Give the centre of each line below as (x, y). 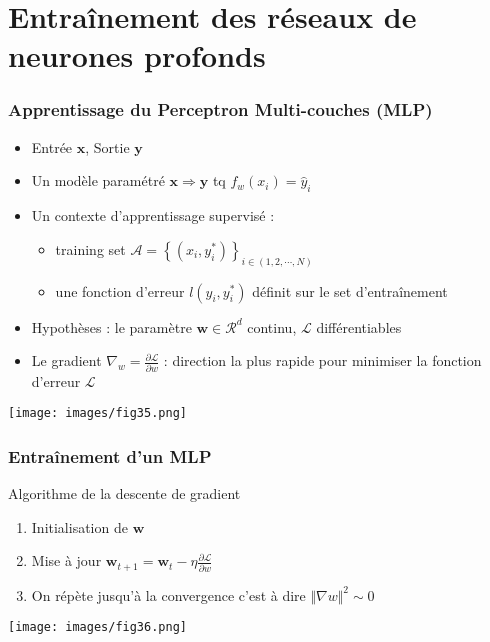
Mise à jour (66, 560)
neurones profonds (137, 55)
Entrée (52, 146)
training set (90, 248)
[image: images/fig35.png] (97, 413)
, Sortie (107, 146)
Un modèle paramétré (98, 180)
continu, (272, 326)
